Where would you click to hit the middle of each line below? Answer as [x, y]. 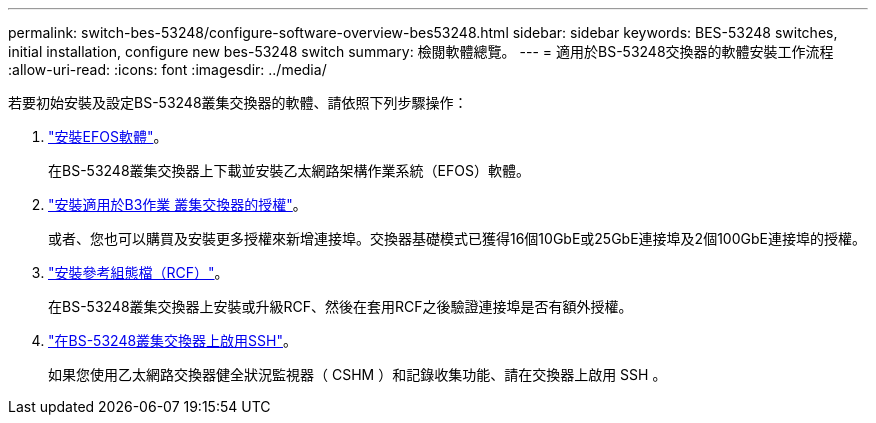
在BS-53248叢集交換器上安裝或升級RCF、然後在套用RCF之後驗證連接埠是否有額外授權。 [340, 306]
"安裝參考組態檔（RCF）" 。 [138, 272]
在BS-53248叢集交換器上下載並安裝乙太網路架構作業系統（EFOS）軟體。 [289, 170]
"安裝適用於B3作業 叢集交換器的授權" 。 [177, 204]
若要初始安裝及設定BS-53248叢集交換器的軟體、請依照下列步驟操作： [238, 102]
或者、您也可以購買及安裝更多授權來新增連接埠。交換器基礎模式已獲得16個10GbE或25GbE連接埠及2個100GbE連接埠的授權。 [457, 238]
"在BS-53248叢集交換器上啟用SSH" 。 [172, 340]
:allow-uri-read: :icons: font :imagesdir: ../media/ [167, 69]
